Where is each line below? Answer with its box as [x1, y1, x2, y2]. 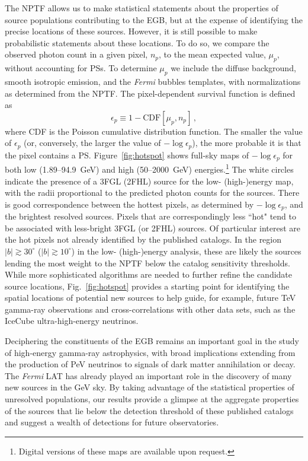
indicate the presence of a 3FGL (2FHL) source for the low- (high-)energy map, [5, 174, 294, 187]
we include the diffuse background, [171, 62, 296, 74]
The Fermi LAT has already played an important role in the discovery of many [5, 369, 292, 381]
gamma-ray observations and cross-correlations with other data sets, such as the [5, 303, 296, 315]
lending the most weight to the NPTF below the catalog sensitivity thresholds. [5, 256, 290, 269]
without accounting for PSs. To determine [5, 62, 157, 74]
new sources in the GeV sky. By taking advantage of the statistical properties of [5, 381, 294, 393]
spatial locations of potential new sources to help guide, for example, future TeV [5, 291, 296, 304]
